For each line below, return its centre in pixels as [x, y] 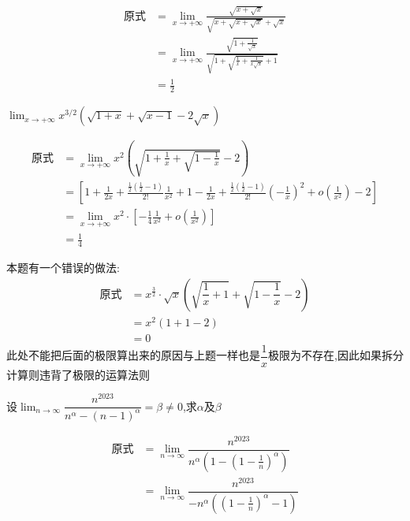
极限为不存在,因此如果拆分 [336, 355]
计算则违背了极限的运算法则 [78, 374]
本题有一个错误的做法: [63, 267]
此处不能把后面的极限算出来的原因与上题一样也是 [133, 355]
